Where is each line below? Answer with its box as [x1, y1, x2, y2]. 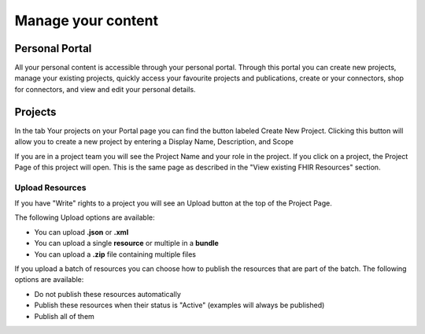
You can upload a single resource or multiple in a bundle [34, 239, 220, 248]
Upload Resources [14, 182, 87, 193]
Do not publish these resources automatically [34, 289, 181, 299]
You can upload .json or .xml [34, 227, 129, 236]
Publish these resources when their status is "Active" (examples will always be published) [34, 300, 325, 310]
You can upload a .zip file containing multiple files [34, 249, 197, 259]
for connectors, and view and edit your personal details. [14, 84, 196, 94]
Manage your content [14, 12, 159, 29]
